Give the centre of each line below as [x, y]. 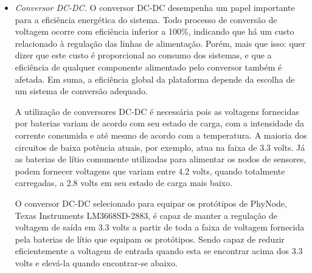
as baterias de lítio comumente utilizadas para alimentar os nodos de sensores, [161, 159]
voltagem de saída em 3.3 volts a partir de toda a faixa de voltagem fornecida [160, 227]
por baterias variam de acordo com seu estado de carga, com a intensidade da [160, 123]
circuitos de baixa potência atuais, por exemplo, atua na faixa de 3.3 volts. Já [160, 147]
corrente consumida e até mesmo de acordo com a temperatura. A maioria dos [161, 135]
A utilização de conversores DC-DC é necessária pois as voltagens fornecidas [157, 111]
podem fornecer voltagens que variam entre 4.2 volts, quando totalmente [150, 171]
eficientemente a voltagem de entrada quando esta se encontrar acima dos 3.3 [159, 251]
